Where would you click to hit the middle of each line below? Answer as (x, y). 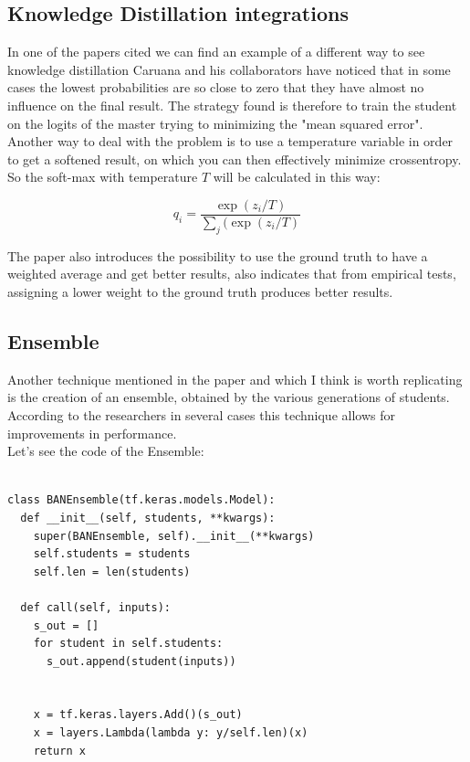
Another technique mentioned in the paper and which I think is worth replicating (235, 379)
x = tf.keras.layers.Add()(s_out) (138, 715)
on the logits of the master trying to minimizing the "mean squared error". (215, 123)
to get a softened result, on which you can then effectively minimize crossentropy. (235, 159)
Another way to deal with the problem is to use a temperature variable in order (230, 141)
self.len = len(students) (112, 571)
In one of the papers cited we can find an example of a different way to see (216, 52)
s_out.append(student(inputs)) (141, 661)
